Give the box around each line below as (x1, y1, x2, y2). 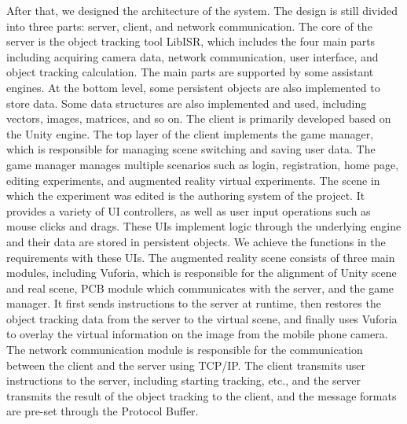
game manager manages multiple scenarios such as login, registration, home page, (6, 156, 399, 172)
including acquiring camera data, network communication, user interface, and (6, 48, 379, 65)
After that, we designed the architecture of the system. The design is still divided (6, 2, 398, 18)
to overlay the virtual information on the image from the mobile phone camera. (6, 326, 388, 342)
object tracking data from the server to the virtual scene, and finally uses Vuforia (6, 310, 398, 326)
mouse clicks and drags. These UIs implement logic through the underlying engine (6, 218, 401, 234)
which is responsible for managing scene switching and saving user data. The (6, 141, 376, 157)
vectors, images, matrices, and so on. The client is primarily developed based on (6, 110, 391, 127)
